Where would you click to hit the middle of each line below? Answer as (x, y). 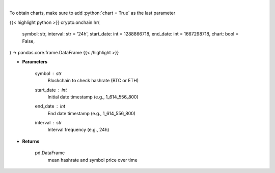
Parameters (35, 62)
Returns (31, 141)
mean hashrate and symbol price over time (92, 160)
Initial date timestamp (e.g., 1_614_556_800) (93, 97)
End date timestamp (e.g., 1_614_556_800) (92, 113)
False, (29, 41)
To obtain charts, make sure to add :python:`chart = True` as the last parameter (92, 13)
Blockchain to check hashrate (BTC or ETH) (93, 81)
